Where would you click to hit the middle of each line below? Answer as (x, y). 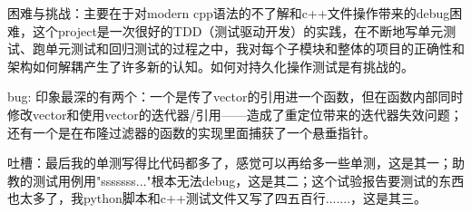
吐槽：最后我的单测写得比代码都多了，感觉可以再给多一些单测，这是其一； (230, 163)
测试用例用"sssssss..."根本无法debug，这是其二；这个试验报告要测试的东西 (248, 180)
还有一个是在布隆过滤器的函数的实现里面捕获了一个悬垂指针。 (191, 132)
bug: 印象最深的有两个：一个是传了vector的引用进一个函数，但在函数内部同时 (235, 97)
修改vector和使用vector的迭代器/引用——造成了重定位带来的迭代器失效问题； (235, 114)
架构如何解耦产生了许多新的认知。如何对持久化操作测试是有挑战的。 (211, 66)
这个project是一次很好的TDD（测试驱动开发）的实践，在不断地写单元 (238, 30)
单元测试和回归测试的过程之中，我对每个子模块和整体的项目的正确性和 (255, 48)
